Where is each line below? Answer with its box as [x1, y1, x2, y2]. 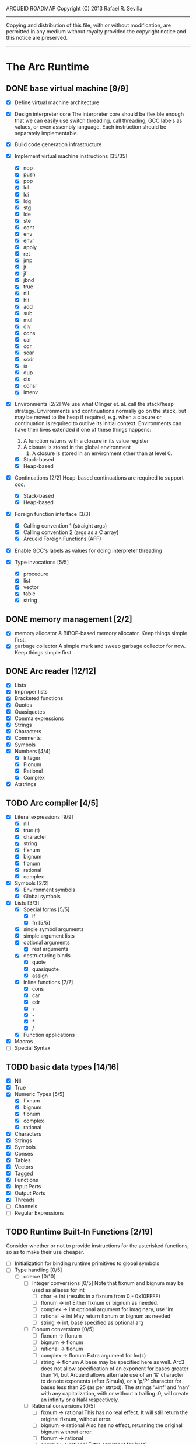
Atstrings [14, 781, 37, 788]
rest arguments [32, 946, 69, 953]
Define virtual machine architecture [14, 99, 100, 106]
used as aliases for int [32, 1286, 85, 1293]
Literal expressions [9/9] [14, 814, 74, 821]
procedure [23, 570, 48, 578]
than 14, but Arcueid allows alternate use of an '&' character [40, 1371, 184, 1378]
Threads [14, 1196, 35, 1204]
